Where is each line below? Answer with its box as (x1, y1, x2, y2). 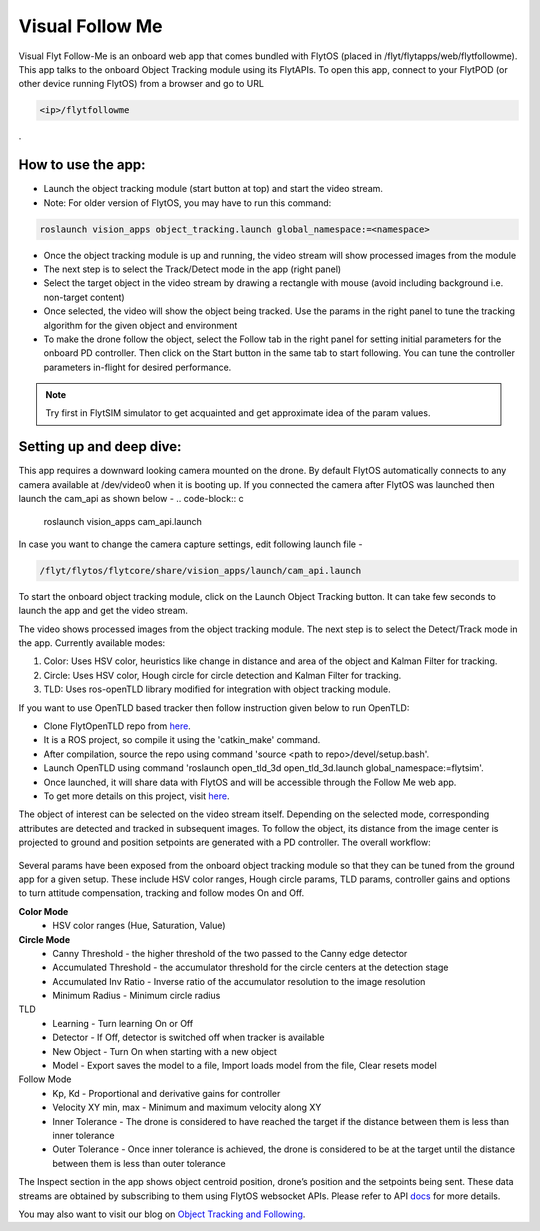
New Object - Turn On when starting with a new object (52, 1045, 277, 1057)
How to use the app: (18, 156, 146, 174)
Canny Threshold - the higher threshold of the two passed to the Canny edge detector (52, 947, 408, 959)
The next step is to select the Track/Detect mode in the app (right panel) (43, 263, 342, 275)
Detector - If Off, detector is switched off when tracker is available (52, 1031, 325, 1044)
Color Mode (18, 905, 69, 917)
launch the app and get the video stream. (18, 605, 189, 617)
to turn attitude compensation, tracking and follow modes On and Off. (18, 887, 305, 899)
